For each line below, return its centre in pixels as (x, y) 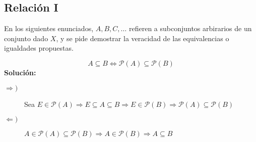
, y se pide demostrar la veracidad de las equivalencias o (143, 38)
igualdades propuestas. (39, 48)
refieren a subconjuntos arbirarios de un (190, 28)
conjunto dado (26, 38)
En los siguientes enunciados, (49, 28)
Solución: (20, 72)
